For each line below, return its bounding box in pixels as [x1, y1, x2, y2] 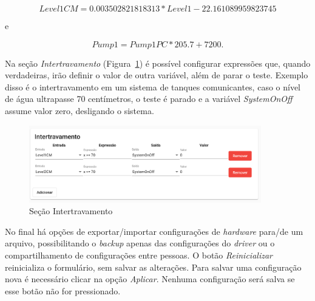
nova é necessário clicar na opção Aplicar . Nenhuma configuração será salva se [5, 272, 295, 285]
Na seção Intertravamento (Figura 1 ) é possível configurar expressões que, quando [5, 56, 311, 69]
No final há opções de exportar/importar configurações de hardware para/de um [5, 225, 303, 237]
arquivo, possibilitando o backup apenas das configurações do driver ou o [5, 237, 275, 249]
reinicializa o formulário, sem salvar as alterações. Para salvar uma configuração [5, 260, 302, 273]
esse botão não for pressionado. [5, 284, 121, 297]
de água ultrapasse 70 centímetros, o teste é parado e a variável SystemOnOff [5, 92, 293, 105]
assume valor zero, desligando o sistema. [5, 104, 154, 117]
